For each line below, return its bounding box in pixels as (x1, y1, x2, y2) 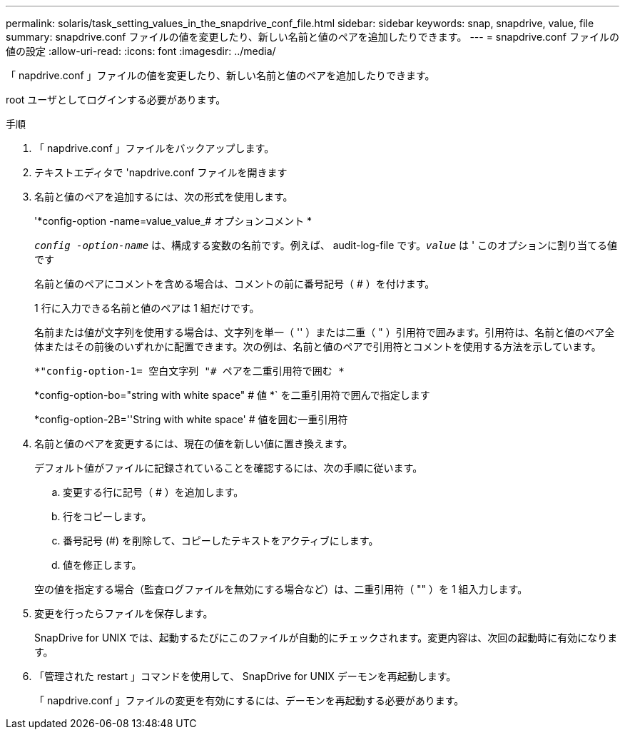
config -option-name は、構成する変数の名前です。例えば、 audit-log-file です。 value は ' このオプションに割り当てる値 (34, 239, 618, 251)
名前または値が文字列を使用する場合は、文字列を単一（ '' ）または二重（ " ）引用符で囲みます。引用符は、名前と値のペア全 (34, 326, 615, 338)
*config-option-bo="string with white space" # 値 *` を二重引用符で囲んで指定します (34, 389, 430, 401)
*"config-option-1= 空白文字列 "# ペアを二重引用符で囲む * (34, 365, 345, 377)
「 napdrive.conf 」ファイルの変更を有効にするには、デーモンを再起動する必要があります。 (34, 694, 464, 706)
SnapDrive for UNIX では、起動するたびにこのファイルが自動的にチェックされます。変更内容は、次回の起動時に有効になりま (34, 632, 618, 644)
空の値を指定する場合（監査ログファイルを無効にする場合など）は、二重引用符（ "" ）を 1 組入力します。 (34, 583, 528, 595)
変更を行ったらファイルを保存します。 (34, 607, 213, 619)
